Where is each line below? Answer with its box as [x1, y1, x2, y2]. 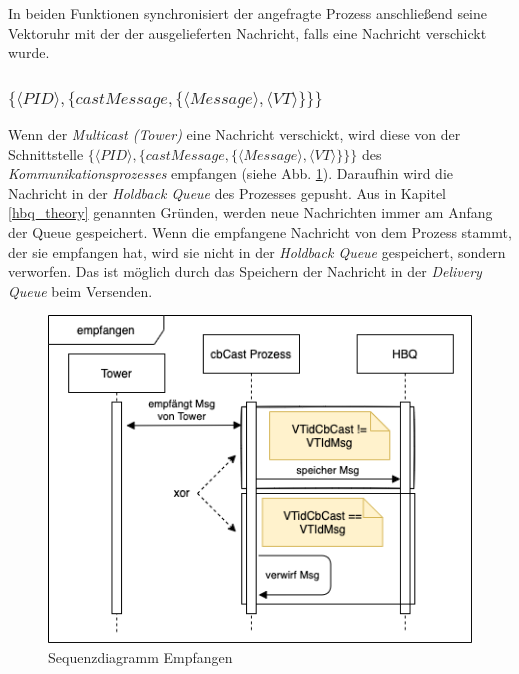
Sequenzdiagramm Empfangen [48, 646, 233, 667]
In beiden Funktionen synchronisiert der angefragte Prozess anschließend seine [8, 3, 488, 23]
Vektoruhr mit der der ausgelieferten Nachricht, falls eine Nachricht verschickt [8, 22, 487, 43]
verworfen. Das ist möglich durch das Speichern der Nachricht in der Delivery [8, 261, 482, 282]
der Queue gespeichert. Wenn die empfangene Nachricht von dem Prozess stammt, [8, 222, 512, 243]
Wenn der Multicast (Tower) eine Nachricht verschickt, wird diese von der [8, 124, 461, 145]
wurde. [8, 42, 50, 63]
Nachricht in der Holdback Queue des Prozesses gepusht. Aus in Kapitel [8, 182, 446, 203]
